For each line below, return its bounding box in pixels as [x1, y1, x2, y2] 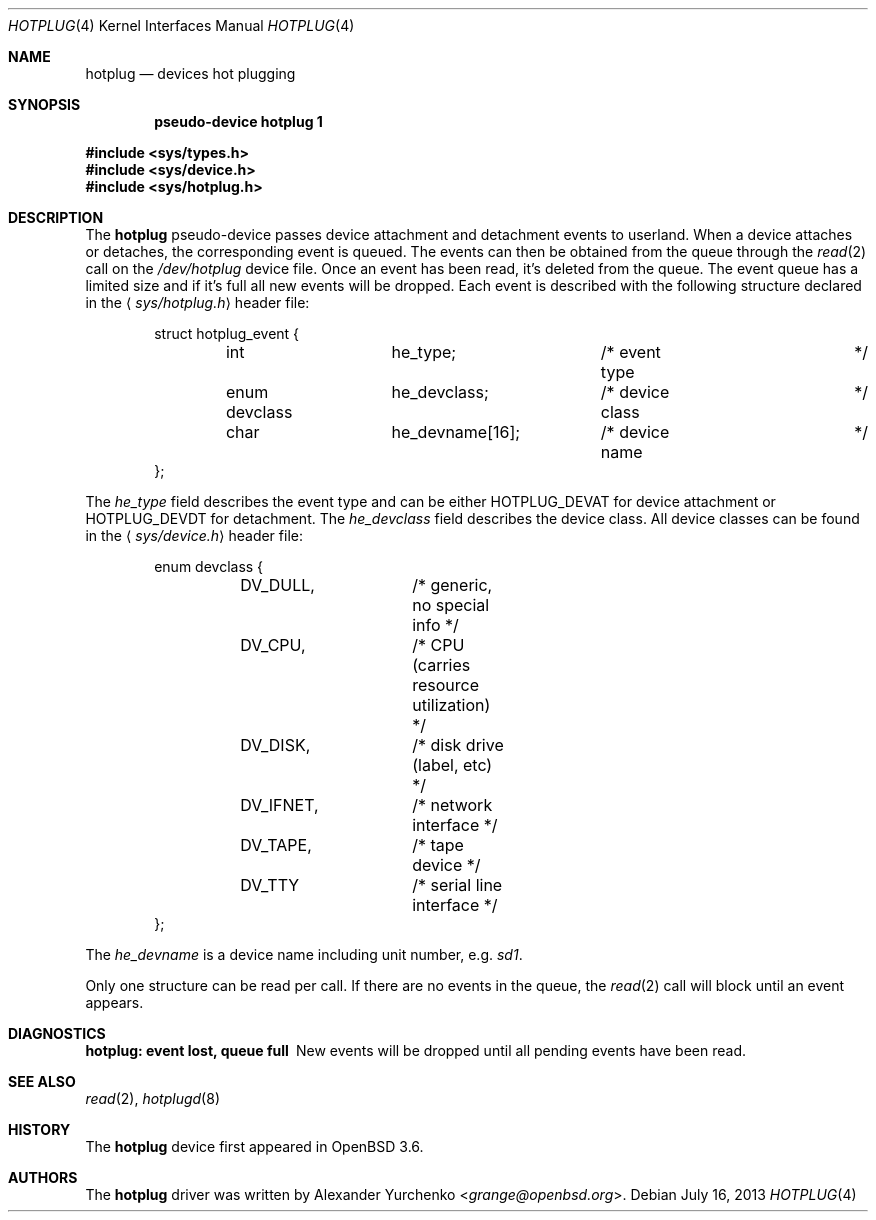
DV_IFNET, [240, 795, 319, 815]
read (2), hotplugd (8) [85, 1090, 220, 1107]
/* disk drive [412, 735, 504, 755]
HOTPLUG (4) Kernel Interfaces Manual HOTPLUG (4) [8, 17, 355, 34]
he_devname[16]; [391, 422, 521, 442]
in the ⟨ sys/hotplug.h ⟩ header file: [85, 294, 310, 311]
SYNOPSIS [8, 96, 81, 113]
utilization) [412, 695, 491, 715]
